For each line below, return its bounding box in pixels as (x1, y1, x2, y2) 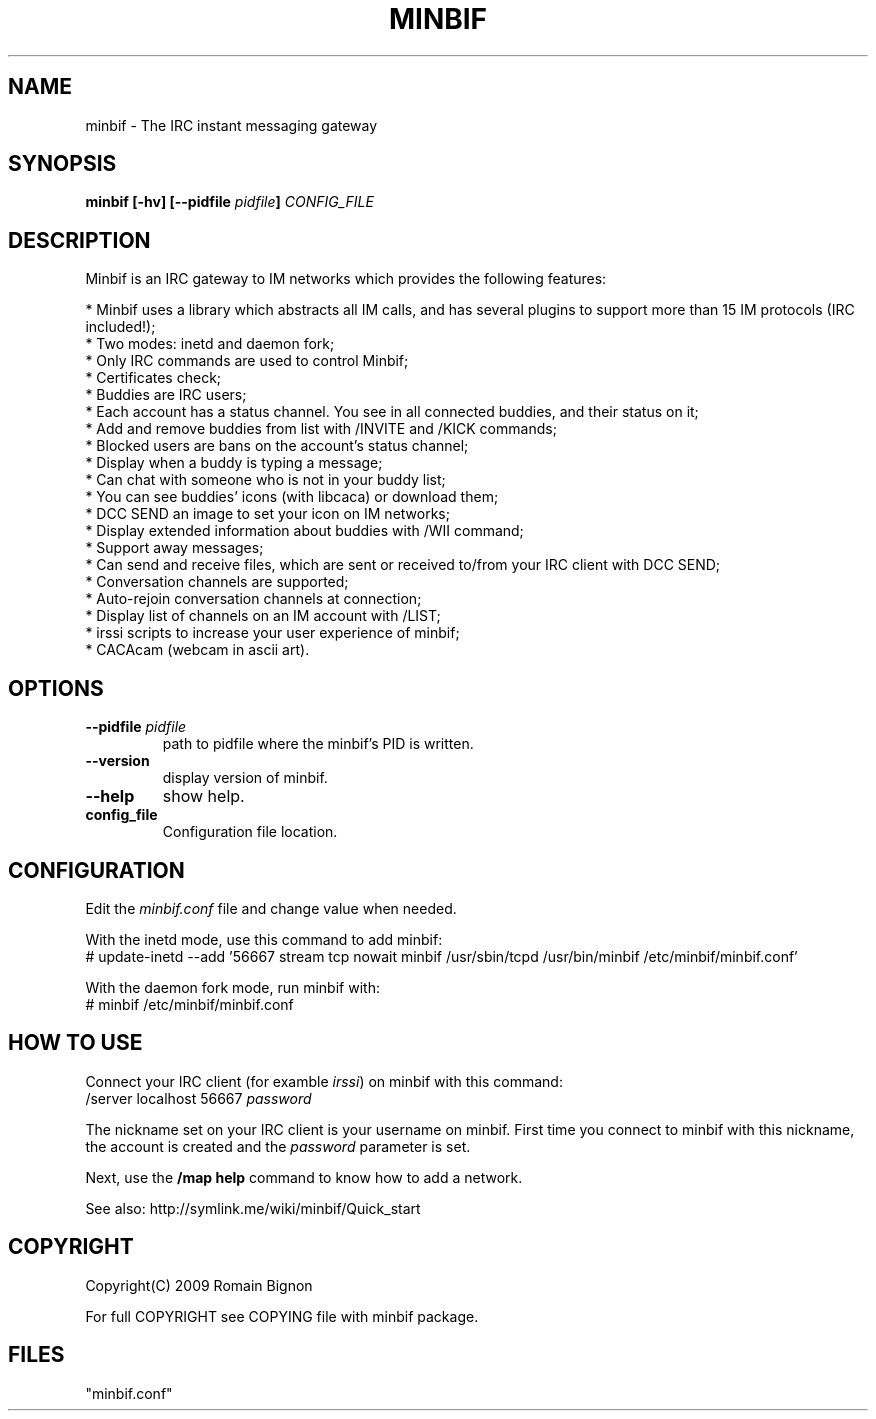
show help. (162, 786, 245, 807)
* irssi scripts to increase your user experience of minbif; (85, 624, 460, 642)
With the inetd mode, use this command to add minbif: (85, 930, 443, 948)
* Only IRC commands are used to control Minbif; (85, 352, 409, 370)
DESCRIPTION (8, 227, 151, 253)
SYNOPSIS (8, 151, 117, 177)
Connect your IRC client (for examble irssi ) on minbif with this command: (85, 1072, 563, 1090)
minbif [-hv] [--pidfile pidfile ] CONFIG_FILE (85, 193, 374, 211)
